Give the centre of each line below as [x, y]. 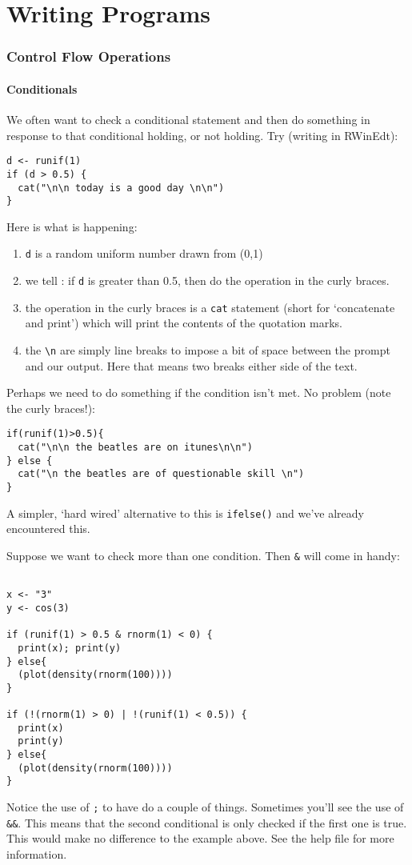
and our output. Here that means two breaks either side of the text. [191, 365]
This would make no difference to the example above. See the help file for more [200, 838]
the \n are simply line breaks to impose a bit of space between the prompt [208, 349]
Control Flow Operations [89, 56]
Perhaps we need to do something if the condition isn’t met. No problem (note [199, 392]
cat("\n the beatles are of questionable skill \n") [161, 474]
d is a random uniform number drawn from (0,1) [144, 253]
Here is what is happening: [72, 226]
